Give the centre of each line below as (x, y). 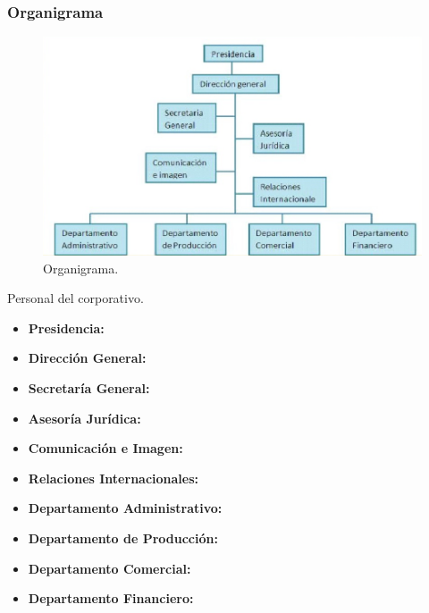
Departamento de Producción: (123, 537)
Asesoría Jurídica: (84, 418)
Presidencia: (66, 327)
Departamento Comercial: (109, 568)
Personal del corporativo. (76, 298)
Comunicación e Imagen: (105, 448)
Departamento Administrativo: (125, 508)
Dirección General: (87, 358)
